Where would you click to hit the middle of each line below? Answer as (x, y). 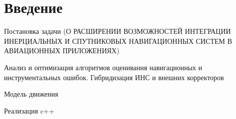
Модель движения (31, 94)
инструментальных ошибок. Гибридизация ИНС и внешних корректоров (114, 77)
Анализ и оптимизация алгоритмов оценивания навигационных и (103, 67)
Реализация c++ (29, 110)
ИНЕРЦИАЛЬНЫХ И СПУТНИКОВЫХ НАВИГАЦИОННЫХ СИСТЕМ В (118, 41)
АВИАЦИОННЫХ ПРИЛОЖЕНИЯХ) (62, 51)
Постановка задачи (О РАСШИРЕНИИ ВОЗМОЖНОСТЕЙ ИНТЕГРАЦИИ (117, 31)
